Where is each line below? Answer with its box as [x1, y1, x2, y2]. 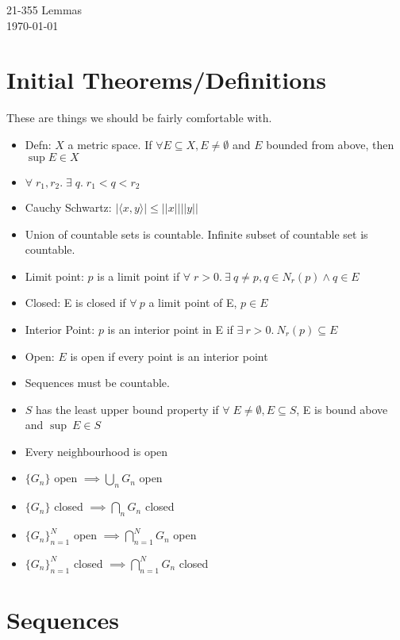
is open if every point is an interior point [70, 347, 268, 364]
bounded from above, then [266, 136, 394, 152]
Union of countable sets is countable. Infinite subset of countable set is [25, 225, 368, 242]
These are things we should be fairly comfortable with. [6, 109, 272, 126]
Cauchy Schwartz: [25, 198, 112, 215]
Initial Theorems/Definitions [6, 63, 326, 96]
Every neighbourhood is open [25, 443, 168, 459]
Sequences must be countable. [25, 374, 170, 391]
